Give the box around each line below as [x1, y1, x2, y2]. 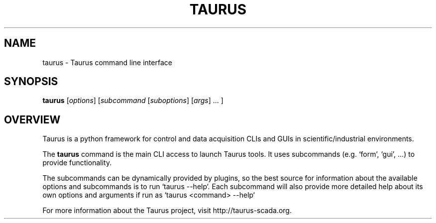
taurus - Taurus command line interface [42, 58, 172, 67]
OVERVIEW [4, 113, 61, 126]
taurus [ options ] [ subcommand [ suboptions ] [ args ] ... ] [42, 96, 223, 105]
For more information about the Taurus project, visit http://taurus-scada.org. [42, 206, 292, 215]
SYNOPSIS [4, 75, 58, 88]
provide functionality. [42, 158, 112, 167]
